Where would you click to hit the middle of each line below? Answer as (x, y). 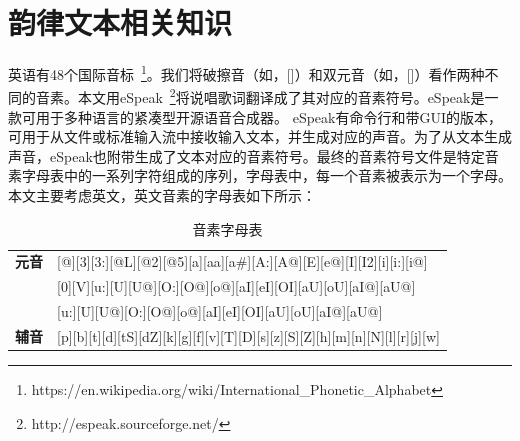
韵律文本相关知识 (120, 22)
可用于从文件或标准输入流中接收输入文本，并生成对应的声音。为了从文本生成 (260, 136)
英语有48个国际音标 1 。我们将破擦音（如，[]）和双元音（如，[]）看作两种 (246, 72)
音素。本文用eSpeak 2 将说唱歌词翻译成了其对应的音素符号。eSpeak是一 (267, 96)
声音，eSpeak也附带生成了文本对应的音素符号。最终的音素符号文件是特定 (246, 155)
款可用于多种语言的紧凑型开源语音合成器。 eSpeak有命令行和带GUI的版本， (255, 116)
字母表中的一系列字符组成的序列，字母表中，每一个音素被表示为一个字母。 (266, 175)
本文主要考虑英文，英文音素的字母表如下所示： (162, 195)
